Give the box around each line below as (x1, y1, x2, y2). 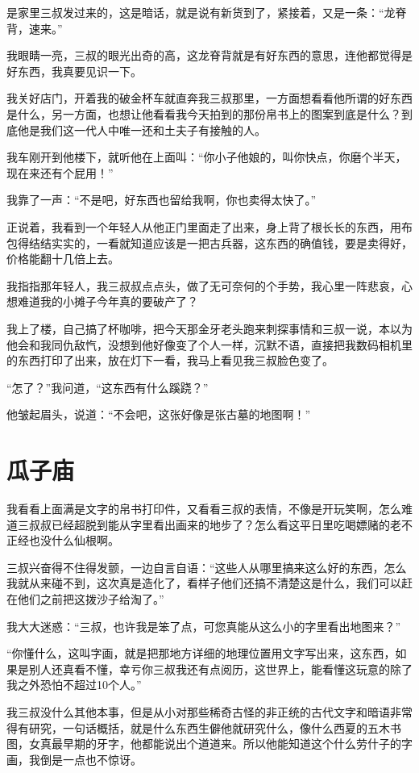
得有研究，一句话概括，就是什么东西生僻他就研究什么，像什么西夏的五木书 (6, 719, 401, 736)
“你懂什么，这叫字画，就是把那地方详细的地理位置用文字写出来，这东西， (6, 645, 396, 662)
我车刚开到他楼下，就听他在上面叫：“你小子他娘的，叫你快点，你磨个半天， (6, 148, 407, 165)
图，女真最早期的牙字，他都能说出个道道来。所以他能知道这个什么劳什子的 (6, 735, 401, 752)
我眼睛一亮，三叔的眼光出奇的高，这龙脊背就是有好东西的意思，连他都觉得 (6, 47, 401, 64)
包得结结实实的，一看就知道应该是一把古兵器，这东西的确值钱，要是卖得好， (6, 234, 413, 251)
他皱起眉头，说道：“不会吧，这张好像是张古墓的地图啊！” (6, 406, 311, 423)
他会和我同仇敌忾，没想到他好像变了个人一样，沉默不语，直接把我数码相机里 (6, 336, 413, 353)
